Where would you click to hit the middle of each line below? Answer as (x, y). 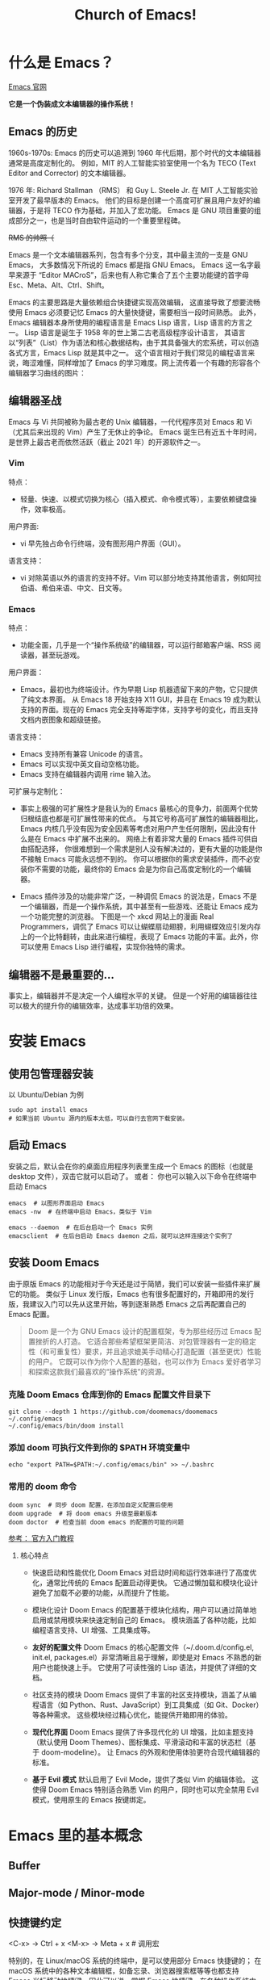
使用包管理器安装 (51, 1074)
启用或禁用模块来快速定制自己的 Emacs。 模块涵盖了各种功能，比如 (144, 1620)
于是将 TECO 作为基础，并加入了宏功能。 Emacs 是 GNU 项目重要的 (142, 210)
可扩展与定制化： (37, 791)
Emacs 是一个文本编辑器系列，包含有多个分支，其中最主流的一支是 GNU (128, 254)
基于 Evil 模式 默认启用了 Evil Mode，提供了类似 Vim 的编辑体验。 (141, 1780)
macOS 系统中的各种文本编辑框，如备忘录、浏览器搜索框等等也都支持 (124, 1971)
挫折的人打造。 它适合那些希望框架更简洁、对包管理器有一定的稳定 (145, 1341)
